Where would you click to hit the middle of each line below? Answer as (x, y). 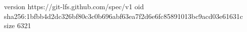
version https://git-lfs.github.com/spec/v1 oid (74, 6)
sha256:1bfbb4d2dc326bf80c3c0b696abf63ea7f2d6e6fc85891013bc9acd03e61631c (123, 16)
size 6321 (18, 25)
